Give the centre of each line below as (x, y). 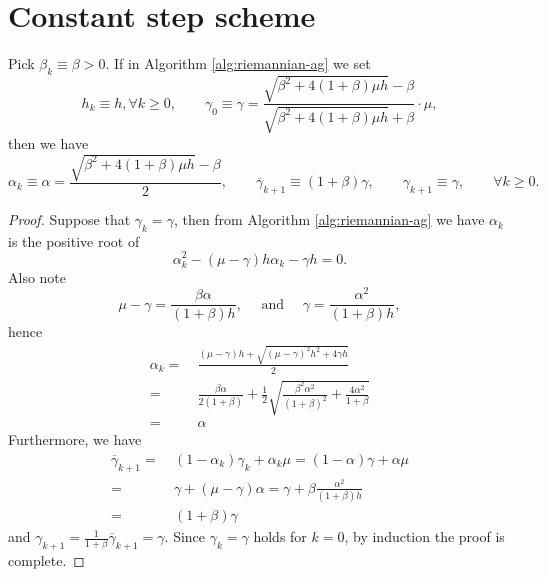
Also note (37, 276)
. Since (185, 536)
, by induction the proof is (424, 536)
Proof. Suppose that (69, 219)
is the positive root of (74, 240)
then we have (48, 142)
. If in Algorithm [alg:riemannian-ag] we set (238, 63)
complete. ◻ (46, 559)
